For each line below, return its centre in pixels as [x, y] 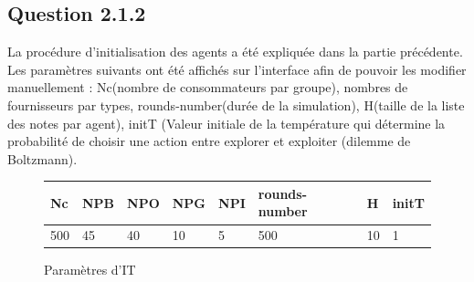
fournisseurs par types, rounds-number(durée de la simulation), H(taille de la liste [236, 104]
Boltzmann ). [42, 158]
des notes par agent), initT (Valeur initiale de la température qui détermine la [226, 123]
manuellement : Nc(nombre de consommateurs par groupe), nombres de [208, 87]
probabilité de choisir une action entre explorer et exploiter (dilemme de [209, 141]
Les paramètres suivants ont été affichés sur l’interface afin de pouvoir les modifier [237, 69]
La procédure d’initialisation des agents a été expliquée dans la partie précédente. [235, 52]
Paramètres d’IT [90, 270]
